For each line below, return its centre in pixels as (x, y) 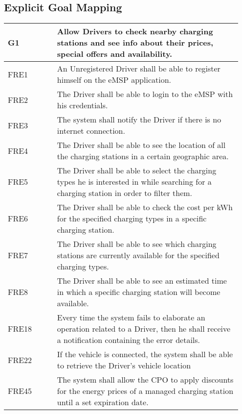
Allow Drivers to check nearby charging (135, 31)
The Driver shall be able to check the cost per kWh (145, 207)
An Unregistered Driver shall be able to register (139, 69)
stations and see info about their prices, (135, 43)
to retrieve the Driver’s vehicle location (124, 365)
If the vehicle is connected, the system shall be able (145, 354)
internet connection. (91, 131)
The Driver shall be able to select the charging (137, 170)
